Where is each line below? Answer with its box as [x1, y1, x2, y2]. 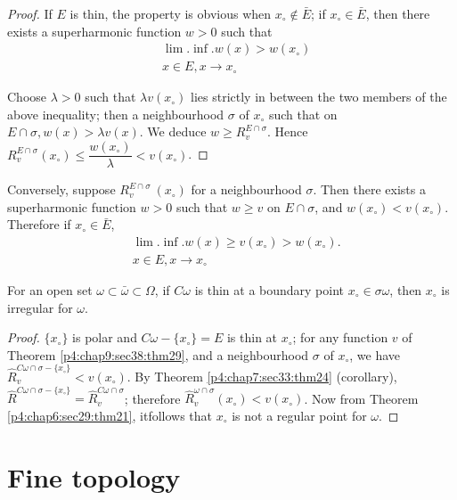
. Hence [267, 122, 308, 141]
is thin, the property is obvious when [69, 4, 272, 22]
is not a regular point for [232, 406, 367, 424]
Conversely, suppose [7, 180, 116, 199]
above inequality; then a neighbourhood [7, 104, 224, 123]
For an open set [7, 280, 93, 299]
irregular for [7, 298, 73, 316]
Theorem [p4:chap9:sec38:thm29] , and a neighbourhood [7, 345, 309, 364]
